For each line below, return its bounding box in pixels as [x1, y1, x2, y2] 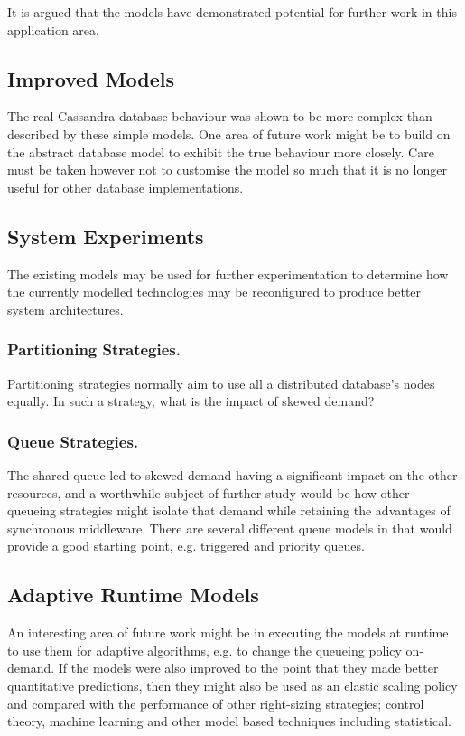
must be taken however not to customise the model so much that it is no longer [7, 160, 447, 179]
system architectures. [7, 299, 124, 318]
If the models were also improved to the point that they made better [58, 658, 439, 677]
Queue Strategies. [7, 429, 139, 452]
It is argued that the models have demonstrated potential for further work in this [7, 3, 457, 21]
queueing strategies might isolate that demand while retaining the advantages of [7, 501, 451, 520]
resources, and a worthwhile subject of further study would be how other [7, 483, 410, 502]
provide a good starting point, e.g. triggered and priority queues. [7, 536, 365, 555]
